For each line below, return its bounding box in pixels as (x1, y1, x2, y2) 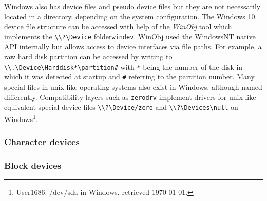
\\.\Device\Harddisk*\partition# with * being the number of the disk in (4, 61, 243, 72)
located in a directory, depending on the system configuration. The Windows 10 (4, 11, 255, 22)
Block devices (4, 158, 62, 171)
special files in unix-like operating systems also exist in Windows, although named (4, 81, 262, 92)
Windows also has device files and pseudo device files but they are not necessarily (4, 1, 261, 11)
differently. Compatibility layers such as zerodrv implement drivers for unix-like (4, 91, 256, 102)
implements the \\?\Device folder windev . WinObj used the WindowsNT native (4, 31, 256, 42)
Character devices (4, 135, 80, 148)
